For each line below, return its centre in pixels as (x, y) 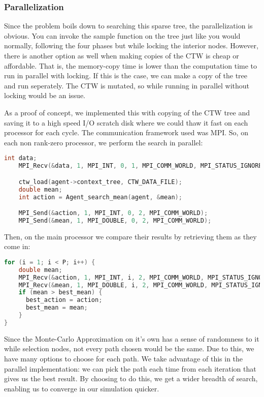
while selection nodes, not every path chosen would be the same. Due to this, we (129, 348)
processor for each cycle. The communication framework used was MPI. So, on (126, 132)
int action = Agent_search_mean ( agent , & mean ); (100, 197)
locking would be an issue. (45, 95)
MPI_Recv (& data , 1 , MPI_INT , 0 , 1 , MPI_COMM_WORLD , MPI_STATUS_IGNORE (140, 166)
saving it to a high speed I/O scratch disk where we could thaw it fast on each (126, 122)
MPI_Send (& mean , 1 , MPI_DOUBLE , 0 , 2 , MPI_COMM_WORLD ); (115, 220)
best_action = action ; (64, 300)
